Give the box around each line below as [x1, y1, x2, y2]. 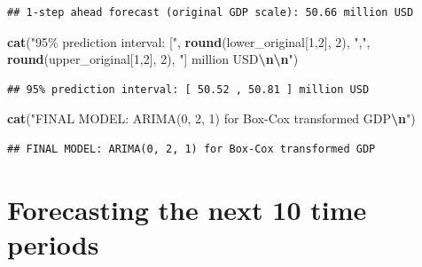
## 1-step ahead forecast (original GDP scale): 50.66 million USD [7, 6, 414, 19]
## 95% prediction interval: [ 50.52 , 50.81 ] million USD [7, 82, 370, 96]
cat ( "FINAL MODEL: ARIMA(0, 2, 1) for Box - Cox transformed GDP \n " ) [7, 109, 416, 128]
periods [7, 225, 99, 262]
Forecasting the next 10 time [7, 191, 367, 227]
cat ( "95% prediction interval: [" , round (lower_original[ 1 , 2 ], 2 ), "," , [7, 32, 371, 51]
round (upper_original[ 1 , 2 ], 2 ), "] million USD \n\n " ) [7, 50, 299, 68]
